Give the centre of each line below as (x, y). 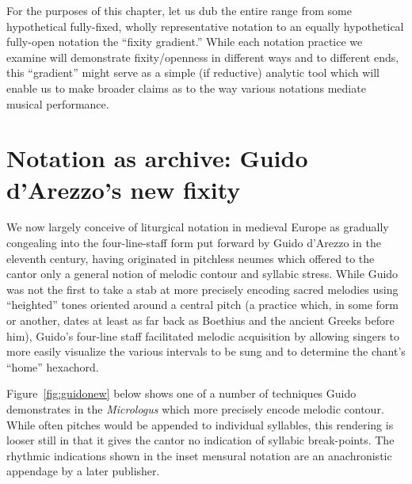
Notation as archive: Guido (157, 158)
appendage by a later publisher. (83, 471)
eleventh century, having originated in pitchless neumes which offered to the (191, 258)
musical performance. (58, 103)
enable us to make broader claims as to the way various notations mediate (186, 88)
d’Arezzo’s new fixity (124, 189)
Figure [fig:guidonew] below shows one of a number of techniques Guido (181, 393)
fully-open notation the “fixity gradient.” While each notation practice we (185, 42)
